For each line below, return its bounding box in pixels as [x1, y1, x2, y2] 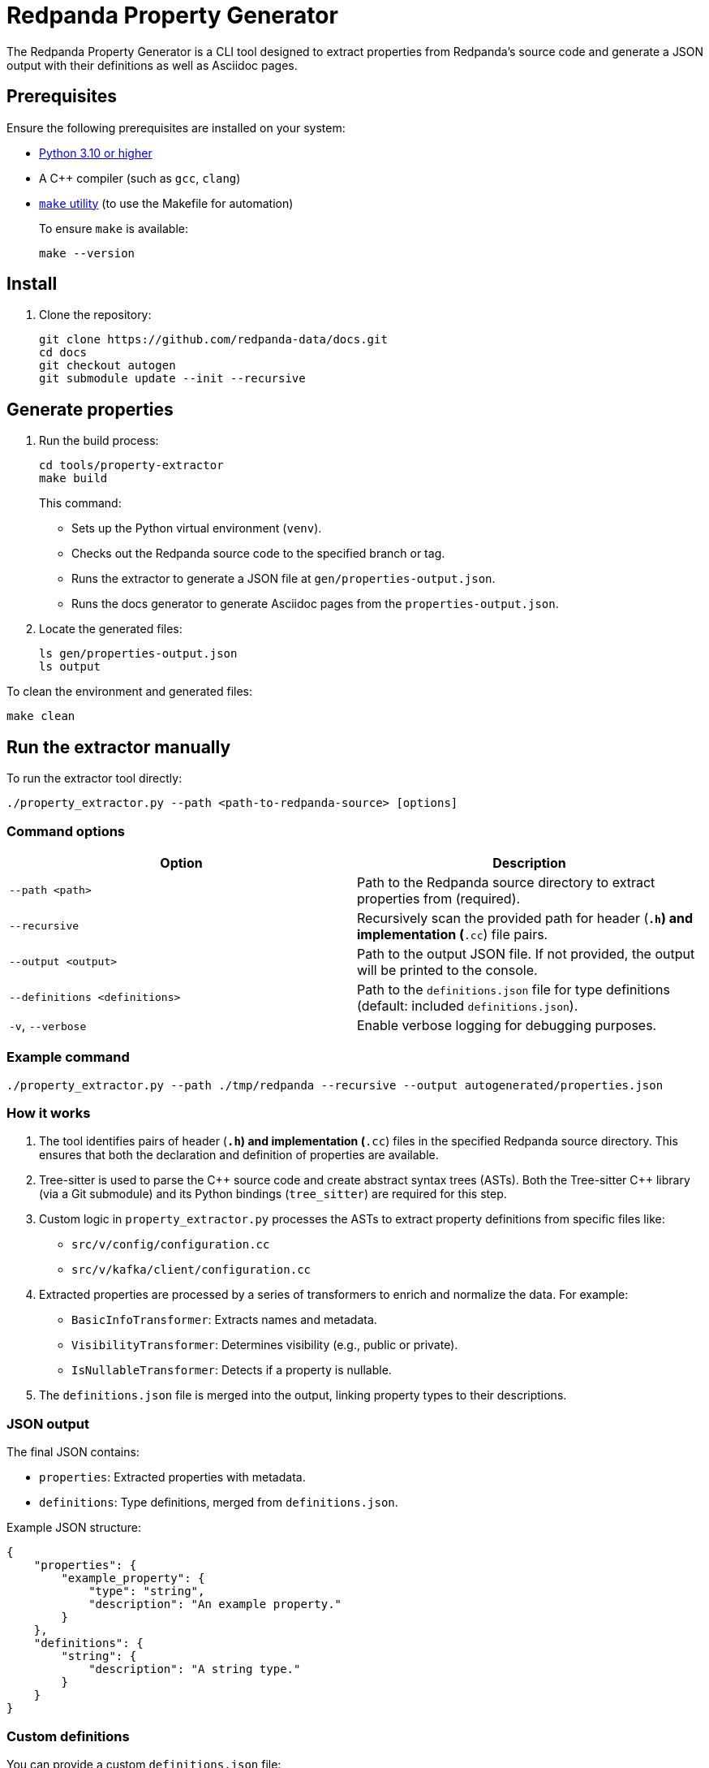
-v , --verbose [9, 1016, 87, 1033]
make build [39, 472, 108, 485]
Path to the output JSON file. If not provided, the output [357, 945, 695, 962]
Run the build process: [39, 433, 159, 448]
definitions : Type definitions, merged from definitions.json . [39, 1495, 398, 1510]
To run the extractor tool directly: [6, 771, 183, 786]
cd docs [39, 346, 88, 360]
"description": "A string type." [88, 1662, 301, 1676]
